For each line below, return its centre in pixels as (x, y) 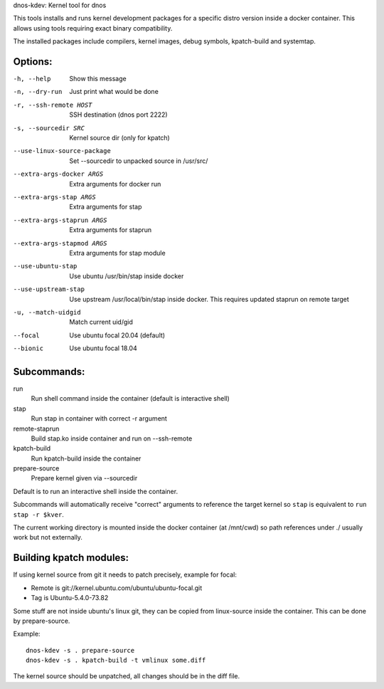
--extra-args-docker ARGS (58, 174)
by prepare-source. (42, 621)
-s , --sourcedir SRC (49, 128)
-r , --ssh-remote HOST (53, 105)
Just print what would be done (114, 92)
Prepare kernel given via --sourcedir (84, 478)
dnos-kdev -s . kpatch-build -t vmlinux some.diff (116, 661)
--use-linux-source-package (62, 151)
